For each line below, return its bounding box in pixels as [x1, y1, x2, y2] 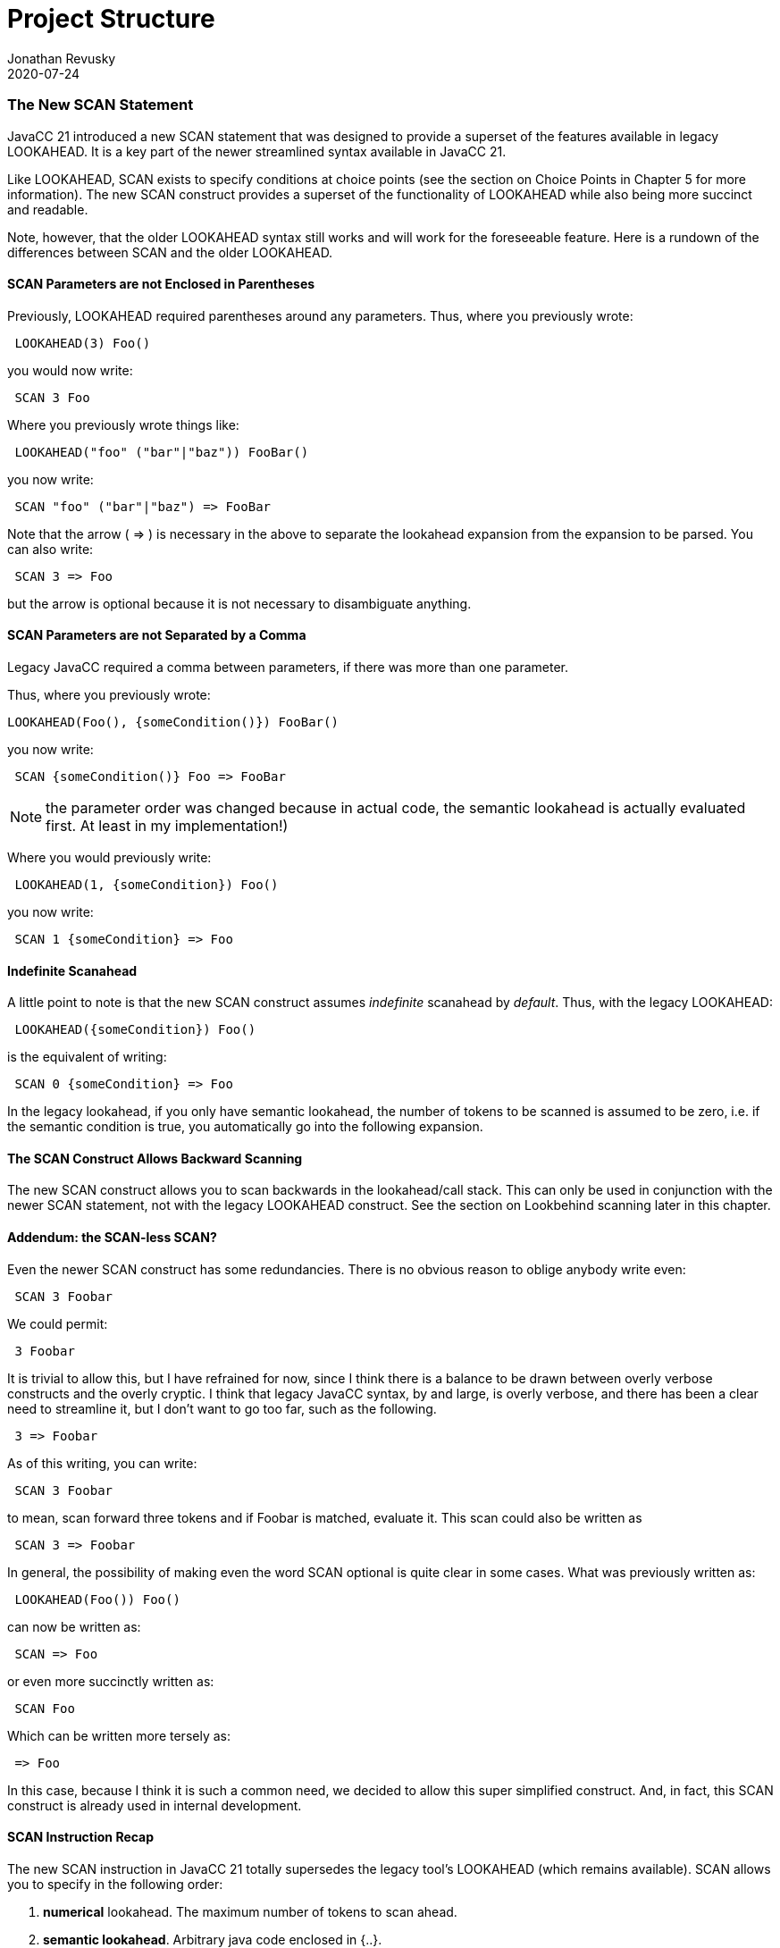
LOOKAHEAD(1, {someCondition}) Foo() [14, 877, 279, 892]
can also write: [7, 541, 94, 557]
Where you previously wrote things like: [7, 416, 239, 432]
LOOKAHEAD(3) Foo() [14, 335, 151, 350]
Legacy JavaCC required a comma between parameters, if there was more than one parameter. [7, 659, 569, 675]
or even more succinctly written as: [7, 1673, 214, 1689]
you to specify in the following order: [7, 1876, 223, 1892]
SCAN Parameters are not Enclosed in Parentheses [7, 276, 315, 292]
